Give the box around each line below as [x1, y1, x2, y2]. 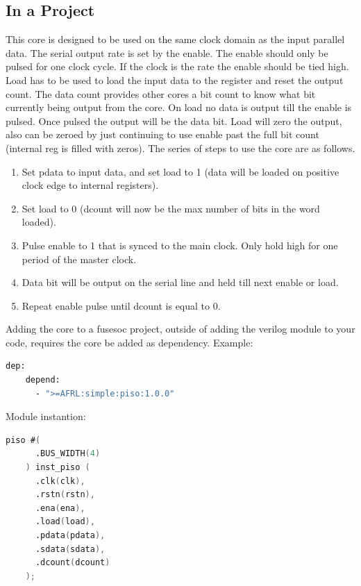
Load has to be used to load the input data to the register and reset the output [6, 72, 344, 87]
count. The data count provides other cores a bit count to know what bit [6, 86, 316, 101]
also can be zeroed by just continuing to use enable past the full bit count [6, 127, 319, 142]
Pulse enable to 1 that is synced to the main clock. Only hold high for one [22, 237, 338, 252]
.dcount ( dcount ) [35, 558, 110, 568]
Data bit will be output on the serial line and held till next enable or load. [22, 275, 339, 290]
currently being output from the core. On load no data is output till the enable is [6, 100, 352, 115]
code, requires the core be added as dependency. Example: [6, 335, 253, 349]
